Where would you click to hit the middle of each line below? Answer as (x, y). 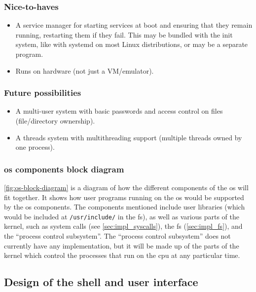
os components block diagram (64, 169)
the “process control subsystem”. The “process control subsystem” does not (117, 236)
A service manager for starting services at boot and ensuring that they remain (134, 25)
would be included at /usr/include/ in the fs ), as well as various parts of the (122, 216)
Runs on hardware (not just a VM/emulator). (85, 70)
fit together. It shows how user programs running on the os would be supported (124, 197)
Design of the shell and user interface (101, 282)
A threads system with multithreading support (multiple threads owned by (129, 137)
